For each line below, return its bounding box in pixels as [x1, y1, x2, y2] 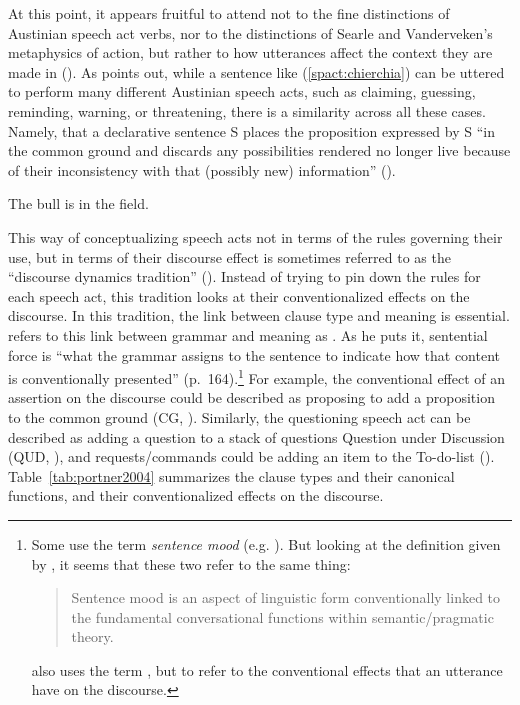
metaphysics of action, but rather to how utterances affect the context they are [8, 42, 493, 63]
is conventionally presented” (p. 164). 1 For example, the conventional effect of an [8, 365, 506, 388]
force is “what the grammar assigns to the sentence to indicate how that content [8, 344, 500, 365]
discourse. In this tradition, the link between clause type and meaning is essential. [8, 305, 510, 326]
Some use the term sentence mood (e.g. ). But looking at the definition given [31, 533, 501, 554]
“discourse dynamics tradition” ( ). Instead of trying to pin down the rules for [8, 266, 481, 287]
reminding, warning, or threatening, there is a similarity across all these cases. [8, 100, 486, 121]
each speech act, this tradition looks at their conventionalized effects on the [8, 285, 470, 306]
